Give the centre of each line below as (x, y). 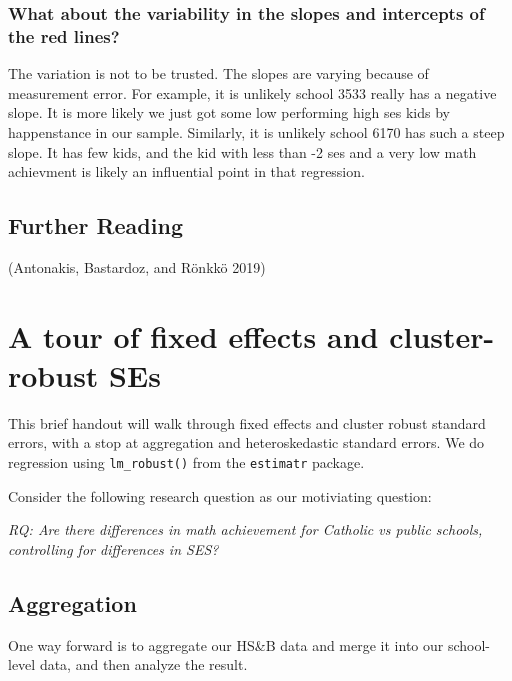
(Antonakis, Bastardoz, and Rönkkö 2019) (137, 266)
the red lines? (64, 35)
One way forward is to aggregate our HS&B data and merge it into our (226, 644)
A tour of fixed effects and (193, 335)
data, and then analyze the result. (143, 664)
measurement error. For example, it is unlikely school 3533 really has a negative (252, 92)
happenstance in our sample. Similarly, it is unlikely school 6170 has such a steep (256, 131)
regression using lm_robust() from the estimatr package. (186, 462)
